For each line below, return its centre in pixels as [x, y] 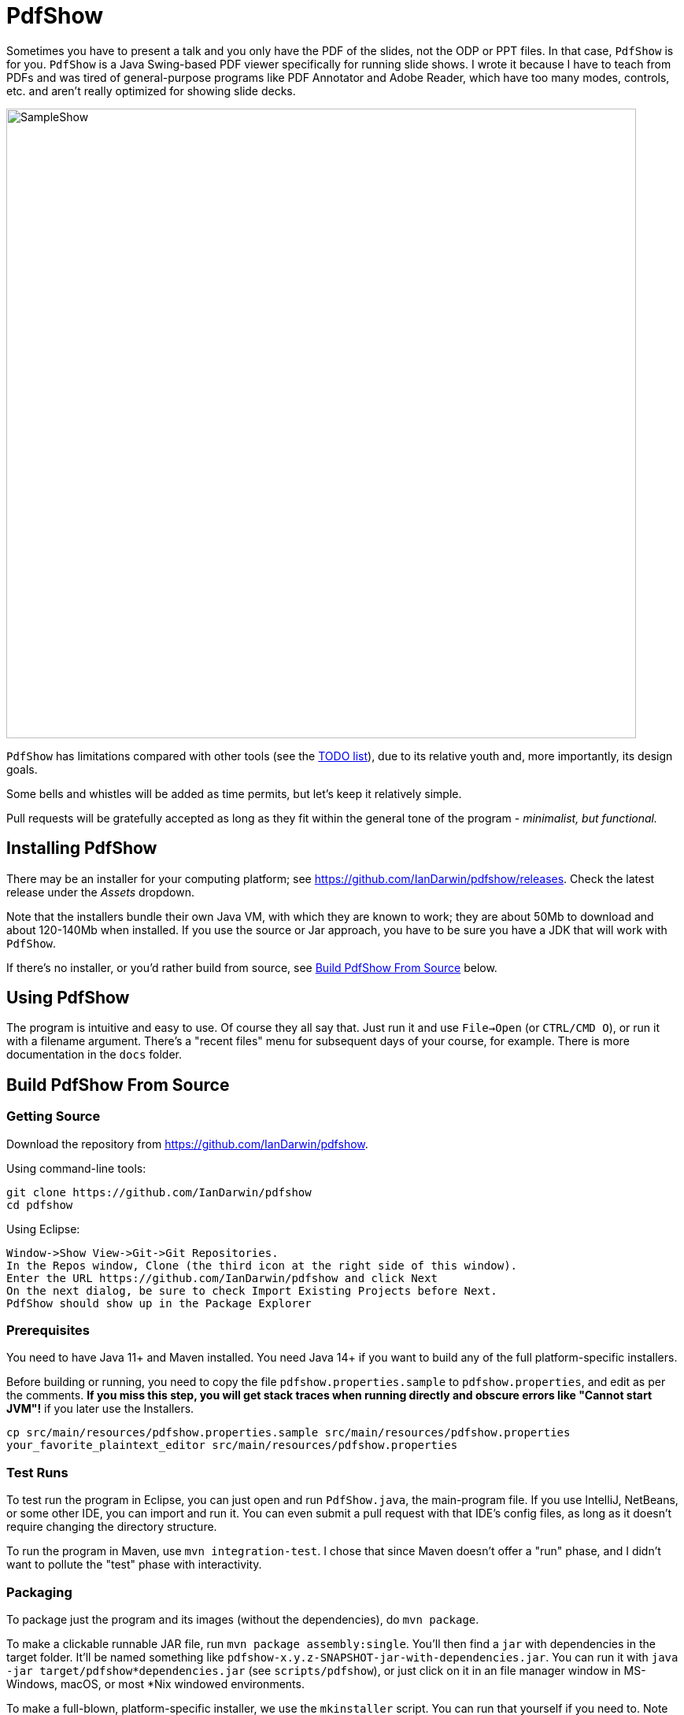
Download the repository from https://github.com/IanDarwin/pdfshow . [187, 1144]
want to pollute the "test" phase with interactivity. [134, 1565]
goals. [22, 769]
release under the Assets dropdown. [101, 892]
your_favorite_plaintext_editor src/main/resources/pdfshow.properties [232, 1445]
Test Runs [37, 1472]
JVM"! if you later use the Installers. [100, 1409]
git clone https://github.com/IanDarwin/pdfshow [159, 1192]
